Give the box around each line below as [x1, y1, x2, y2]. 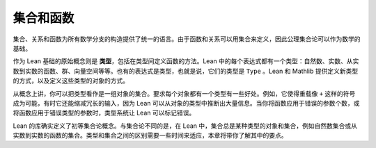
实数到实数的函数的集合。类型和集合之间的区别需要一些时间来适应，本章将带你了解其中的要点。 [13, 131, 288, 140]
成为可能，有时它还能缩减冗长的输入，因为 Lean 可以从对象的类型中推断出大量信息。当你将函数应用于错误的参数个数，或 [13, 99, 360, 107]
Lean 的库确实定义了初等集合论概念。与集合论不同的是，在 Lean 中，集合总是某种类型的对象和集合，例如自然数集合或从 [13, 122, 358, 130]
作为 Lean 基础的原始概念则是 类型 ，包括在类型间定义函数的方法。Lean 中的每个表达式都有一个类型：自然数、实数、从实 [13, 57, 359, 65]
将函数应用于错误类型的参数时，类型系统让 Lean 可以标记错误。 [13, 108, 196, 117]
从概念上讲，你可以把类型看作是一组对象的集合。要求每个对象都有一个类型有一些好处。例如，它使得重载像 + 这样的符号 [13, 89, 356, 97]
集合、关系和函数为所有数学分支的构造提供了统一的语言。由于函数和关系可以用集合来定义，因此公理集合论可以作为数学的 [13, 35, 361, 43]
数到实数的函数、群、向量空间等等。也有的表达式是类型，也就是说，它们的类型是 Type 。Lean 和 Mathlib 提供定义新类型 [13, 67, 359, 75]
